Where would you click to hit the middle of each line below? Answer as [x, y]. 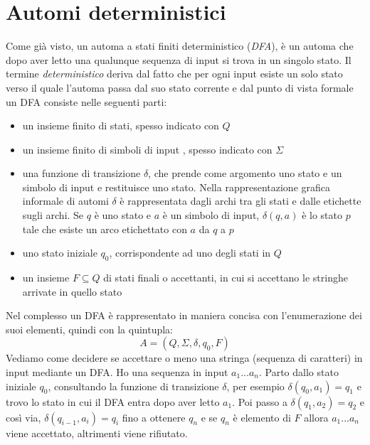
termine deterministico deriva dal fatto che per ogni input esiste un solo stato [174, 74]
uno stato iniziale [60, 253]
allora [316, 417]
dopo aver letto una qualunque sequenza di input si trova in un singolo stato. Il [179, 59]
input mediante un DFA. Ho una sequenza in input [117, 372]
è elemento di [262, 417]
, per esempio [255, 386]
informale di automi [65, 201]
